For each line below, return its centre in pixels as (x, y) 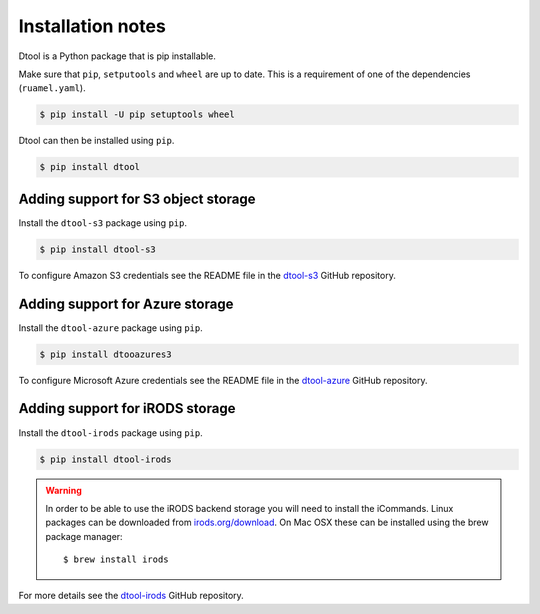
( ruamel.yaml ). (52, 88)
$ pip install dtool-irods (105, 459)
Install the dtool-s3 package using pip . (102, 222)
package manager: (84, 536)
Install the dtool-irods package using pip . (111, 432)
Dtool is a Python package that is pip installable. (117, 56)
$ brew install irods (116, 559)
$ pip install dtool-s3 (98, 249)
